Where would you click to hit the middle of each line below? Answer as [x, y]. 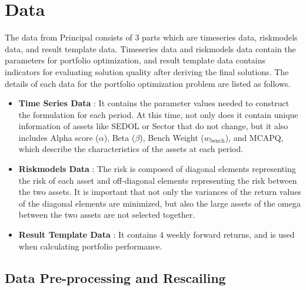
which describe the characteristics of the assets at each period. [131, 149]
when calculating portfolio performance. [90, 246]
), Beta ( [119, 137]
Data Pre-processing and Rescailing [115, 277]
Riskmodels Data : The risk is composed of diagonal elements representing [157, 169]
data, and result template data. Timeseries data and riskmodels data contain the [150, 48]
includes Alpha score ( [59, 137]
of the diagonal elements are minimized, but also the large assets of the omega [159, 203]
